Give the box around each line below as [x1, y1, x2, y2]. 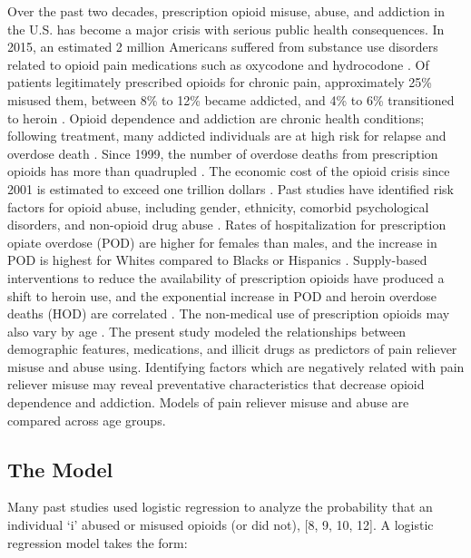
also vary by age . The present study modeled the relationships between [7, 321, 407, 340]
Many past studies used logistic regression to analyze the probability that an [7, 497, 433, 516]
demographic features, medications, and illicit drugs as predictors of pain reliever [7, 339, 457, 358]
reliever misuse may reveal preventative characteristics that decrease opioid [7, 375, 425, 394]
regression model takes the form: [7, 533, 188, 552]
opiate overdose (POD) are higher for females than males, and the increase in [7, 232, 437, 251]
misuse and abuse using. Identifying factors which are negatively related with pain [7, 357, 465, 376]
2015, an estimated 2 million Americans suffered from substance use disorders [7, 37, 438, 56]
